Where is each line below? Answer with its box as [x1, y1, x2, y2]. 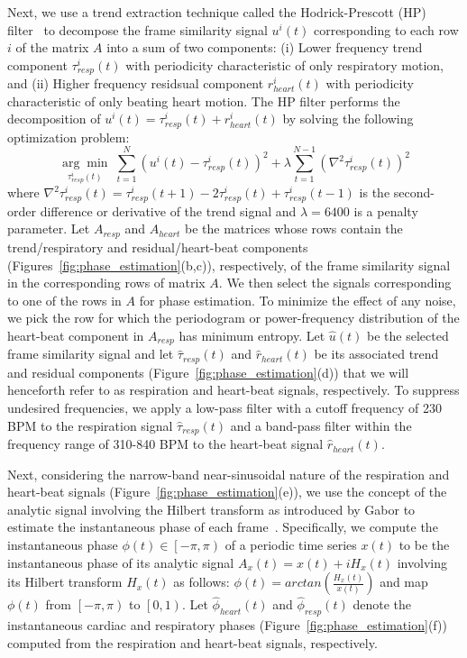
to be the [398, 535, 450, 554]
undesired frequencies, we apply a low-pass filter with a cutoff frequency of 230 [7, 398, 442, 416]
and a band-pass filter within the [230, 416, 412, 434]
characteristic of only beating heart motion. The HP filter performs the [7, 91, 400, 110]
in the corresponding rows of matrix [7, 273, 206, 292]
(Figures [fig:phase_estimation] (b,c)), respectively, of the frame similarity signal [7, 255, 451, 274]
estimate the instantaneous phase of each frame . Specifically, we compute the [7, 517, 438, 536]
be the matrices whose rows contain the [185, 219, 403, 238]
